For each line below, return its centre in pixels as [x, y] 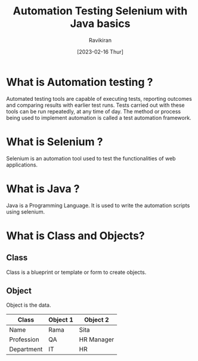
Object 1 [61, 320]
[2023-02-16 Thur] [100, 51]
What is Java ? [43, 189]
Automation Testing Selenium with [100, 11]
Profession [24, 340]
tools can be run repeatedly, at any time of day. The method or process [93, 111]
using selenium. [26, 212]
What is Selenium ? [55, 142]
